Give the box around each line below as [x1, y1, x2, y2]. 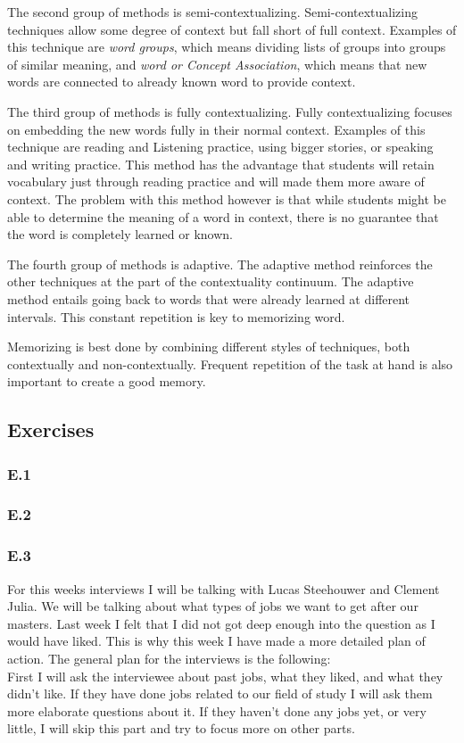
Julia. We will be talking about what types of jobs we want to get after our [7, 597, 418, 615]
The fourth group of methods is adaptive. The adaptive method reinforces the [7, 254, 433, 273]
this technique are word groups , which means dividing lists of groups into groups [7, 37, 446, 56]
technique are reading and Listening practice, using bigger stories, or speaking [7, 137, 434, 156]
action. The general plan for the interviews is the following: [7, 648, 331, 667]
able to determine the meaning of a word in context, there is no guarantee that [7, 207, 439, 226]
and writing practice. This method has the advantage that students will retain [7, 154, 435, 173]
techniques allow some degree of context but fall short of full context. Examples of [7, 20, 457, 38]
